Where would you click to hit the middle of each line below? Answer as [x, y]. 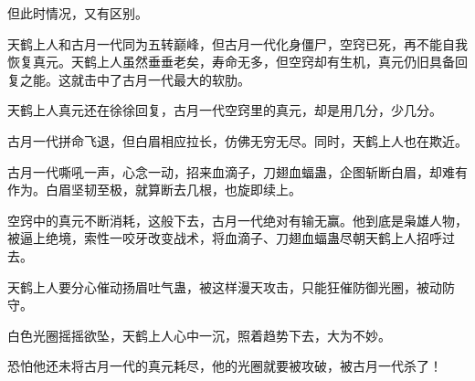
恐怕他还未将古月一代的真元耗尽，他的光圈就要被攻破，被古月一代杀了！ [225, 366]
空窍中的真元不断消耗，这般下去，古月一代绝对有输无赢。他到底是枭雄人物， [237, 220]
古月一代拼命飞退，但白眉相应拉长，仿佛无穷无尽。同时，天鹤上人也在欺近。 [237, 140]
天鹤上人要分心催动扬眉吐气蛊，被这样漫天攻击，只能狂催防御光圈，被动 [225, 286]
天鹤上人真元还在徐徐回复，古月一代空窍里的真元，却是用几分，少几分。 [225, 110]
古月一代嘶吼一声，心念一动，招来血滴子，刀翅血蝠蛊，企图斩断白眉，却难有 [237, 171]
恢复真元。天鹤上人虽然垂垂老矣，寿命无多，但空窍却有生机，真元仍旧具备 [231, 62]
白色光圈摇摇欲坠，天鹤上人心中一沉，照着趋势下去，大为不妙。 [199, 335]
